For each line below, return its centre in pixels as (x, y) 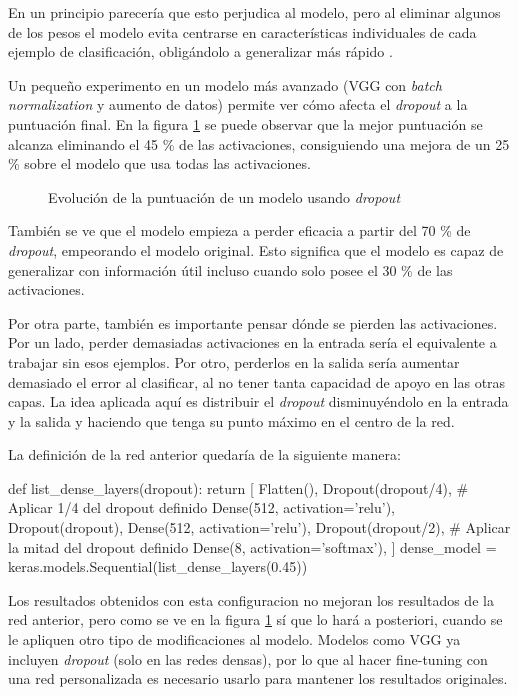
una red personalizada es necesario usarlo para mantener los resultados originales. (258, 678)
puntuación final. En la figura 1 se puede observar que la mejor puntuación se (245, 123)
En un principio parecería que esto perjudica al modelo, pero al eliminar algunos (254, 12)
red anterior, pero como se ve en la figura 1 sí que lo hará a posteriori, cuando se (255, 619)
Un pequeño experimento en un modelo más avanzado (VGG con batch (225, 84)
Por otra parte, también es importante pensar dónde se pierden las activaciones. (253, 322)
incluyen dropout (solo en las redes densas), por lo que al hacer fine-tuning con (248, 658)
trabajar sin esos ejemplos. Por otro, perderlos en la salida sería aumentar (234, 361)
